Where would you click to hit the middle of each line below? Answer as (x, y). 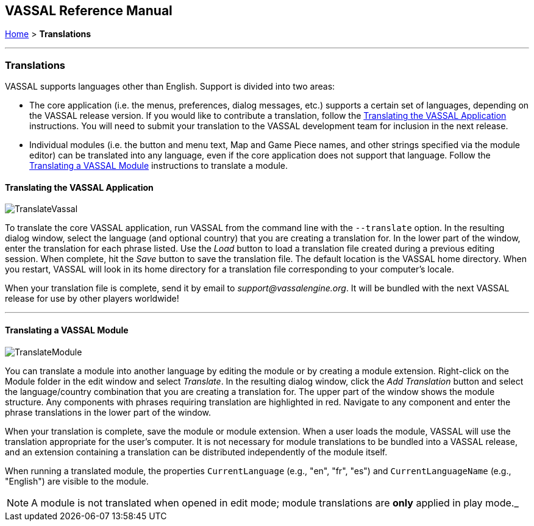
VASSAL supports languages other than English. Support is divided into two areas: (170, 87)
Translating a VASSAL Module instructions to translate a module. (159, 166)
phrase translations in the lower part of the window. (108, 412)
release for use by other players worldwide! (92, 299)
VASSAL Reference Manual (89, 11)
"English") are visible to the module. (77, 481)
